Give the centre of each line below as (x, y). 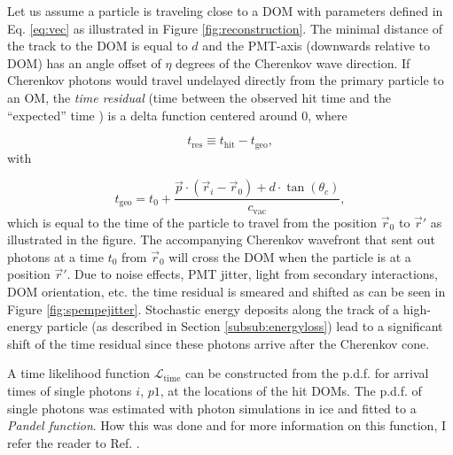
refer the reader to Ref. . (74, 442)
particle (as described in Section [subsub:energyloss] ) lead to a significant (245, 326)
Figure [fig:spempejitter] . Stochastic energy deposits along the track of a (203, 308)
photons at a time (55, 256)
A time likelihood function (79, 373)
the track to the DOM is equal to (98, 46)
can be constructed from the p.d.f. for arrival (307, 373)
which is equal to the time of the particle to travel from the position (192, 222)
